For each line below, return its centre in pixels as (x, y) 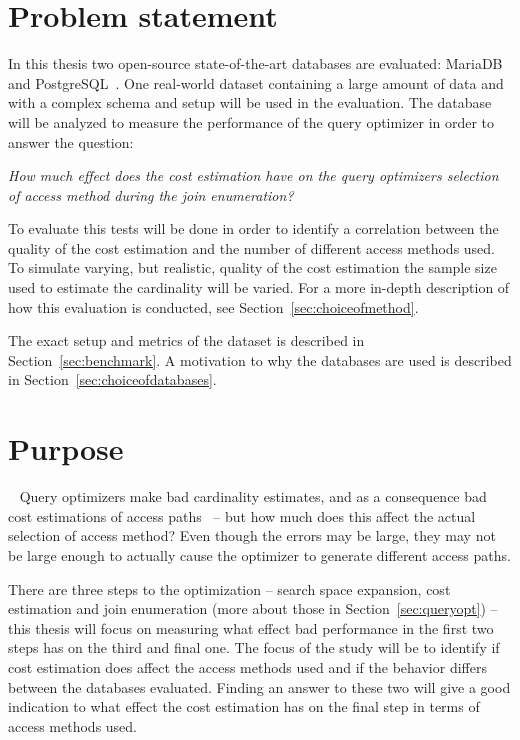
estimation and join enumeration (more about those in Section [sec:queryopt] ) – (253, 608)
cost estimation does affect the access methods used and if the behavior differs (247, 666)
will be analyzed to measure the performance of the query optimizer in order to (251, 121)
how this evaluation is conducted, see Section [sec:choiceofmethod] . (213, 306)
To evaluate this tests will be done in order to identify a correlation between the (253, 228)
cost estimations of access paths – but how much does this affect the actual (242, 515)
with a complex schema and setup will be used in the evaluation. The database (250, 102)
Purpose (66, 448)
